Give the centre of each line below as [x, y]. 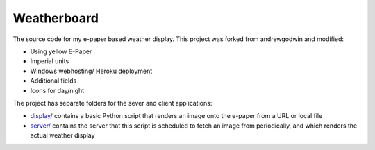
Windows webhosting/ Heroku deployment [91, 71]
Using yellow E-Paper [61, 51]
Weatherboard [56, 18]
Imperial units [50, 61]
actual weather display [62, 135]
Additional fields [53, 81]
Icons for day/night [57, 90]
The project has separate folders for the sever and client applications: [112, 103]
